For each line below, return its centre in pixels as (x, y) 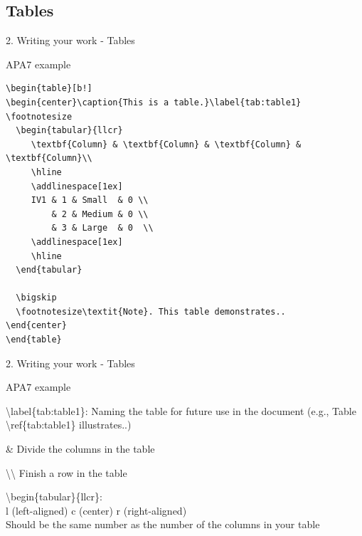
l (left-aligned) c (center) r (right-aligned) (96, 510)
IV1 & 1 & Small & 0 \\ (90, 200)
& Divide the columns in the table (80, 449)
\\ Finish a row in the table (66, 472)
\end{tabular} (49, 270)
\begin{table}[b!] (49, 89)
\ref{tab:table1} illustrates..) (69, 425)
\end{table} (34, 340)
